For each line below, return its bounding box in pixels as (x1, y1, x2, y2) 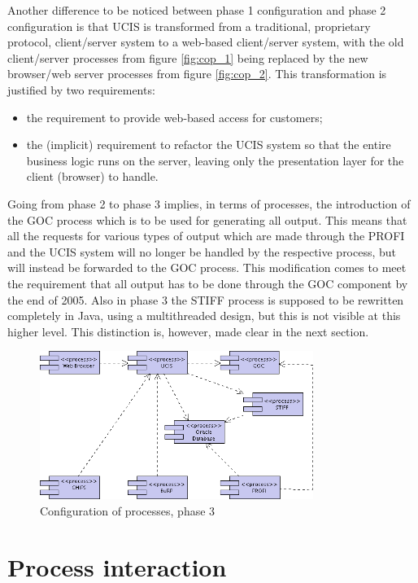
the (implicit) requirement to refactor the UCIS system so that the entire (26, 136, 391, 153)
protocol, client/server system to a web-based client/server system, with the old (7, 33, 404, 50)
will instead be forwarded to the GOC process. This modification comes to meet (7, 259, 407, 276)
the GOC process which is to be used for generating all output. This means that (7, 211, 407, 228)
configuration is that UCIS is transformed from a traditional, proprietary (7, 17, 371, 34)
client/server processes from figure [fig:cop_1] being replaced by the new (7, 49, 368, 66)
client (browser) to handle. (26, 168, 159, 185)
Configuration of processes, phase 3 (40, 502, 216, 519)
